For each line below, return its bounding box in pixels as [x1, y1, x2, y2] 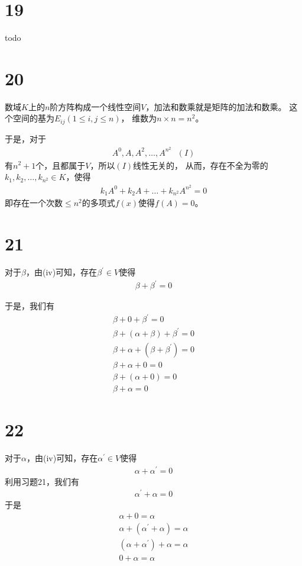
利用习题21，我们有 [5, 475, 79, 487]
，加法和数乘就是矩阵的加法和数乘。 [145, 100, 287, 112]
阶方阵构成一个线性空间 [50, 100, 141, 112]
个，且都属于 [35, 159, 86, 171]
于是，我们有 [5, 300, 54, 312]
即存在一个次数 [5, 197, 63, 209]
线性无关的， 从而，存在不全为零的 [133, 159, 268, 171]
